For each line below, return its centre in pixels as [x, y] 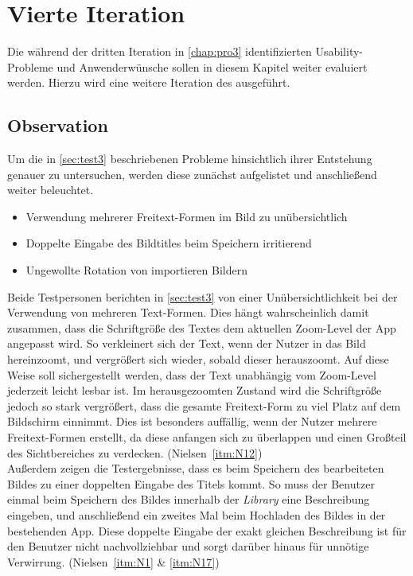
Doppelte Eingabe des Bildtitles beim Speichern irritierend [169, 243]
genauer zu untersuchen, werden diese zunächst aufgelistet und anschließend [192, 174]
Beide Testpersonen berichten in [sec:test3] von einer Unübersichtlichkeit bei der [203, 296]
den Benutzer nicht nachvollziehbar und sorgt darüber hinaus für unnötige [188, 546]
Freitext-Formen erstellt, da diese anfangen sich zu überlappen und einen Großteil [207, 437]
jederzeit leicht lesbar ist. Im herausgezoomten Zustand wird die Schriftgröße [195, 390]
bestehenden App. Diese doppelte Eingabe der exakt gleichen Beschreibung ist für [207, 530]
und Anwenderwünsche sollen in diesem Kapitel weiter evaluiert [212, 66]
